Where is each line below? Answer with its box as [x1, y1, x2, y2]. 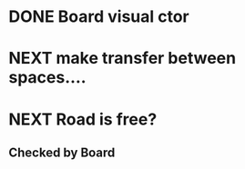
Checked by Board [8, 144, 116, 160]
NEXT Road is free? [8, 109, 158, 129]
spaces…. [8, 67, 87, 88]
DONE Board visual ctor [8, 6, 190, 27]
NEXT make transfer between [8, 48, 237, 69]
